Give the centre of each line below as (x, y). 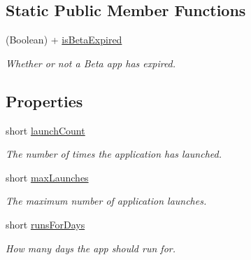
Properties (44, 101)
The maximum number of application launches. (106, 201)
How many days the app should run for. (91, 248)
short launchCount (45, 130)
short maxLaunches (47, 177)
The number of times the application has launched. (114, 154)
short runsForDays (45, 224)
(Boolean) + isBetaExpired (64, 40)
